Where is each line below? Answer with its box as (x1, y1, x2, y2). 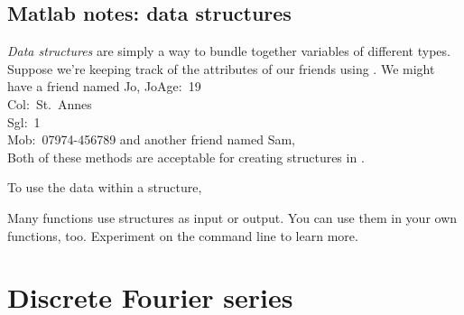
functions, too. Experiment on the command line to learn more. (7, 226, 358, 245)
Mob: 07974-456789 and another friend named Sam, (7, 130, 296, 149)
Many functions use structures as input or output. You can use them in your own (7, 208, 458, 227)
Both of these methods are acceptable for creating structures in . (7, 147, 365, 166)
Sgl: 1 (7, 112, 41, 131)
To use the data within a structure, (7, 178, 202, 197)
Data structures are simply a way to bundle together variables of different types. (7, 42, 450, 60)
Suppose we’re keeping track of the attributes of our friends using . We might (7, 59, 435, 78)
